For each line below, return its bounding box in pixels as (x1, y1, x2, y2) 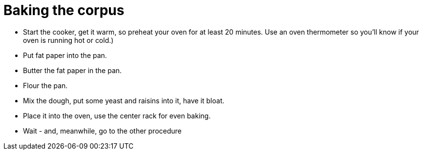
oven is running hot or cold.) (23, 36, 114, 44)
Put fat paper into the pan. (23, 51, 107, 59)
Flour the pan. (23, 81, 68, 90)
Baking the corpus (3, 2, 125, 19)
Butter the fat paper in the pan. (23, 66, 122, 75)
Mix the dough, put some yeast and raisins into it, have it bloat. (23, 96, 225, 105)
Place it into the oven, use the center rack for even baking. (23, 111, 211, 120)
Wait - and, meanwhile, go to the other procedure (23, 126, 182, 135)
